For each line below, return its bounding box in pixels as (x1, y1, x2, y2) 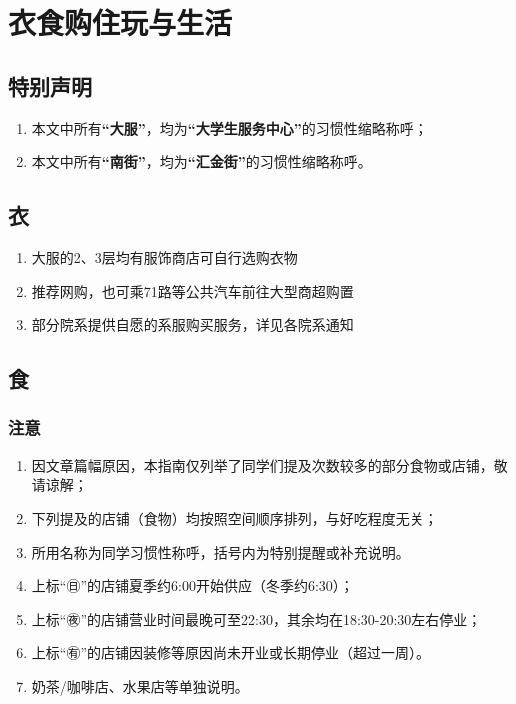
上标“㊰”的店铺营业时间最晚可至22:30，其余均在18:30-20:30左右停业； (31, 608, 482, 629)
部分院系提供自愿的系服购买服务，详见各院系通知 (31, 314, 354, 335)
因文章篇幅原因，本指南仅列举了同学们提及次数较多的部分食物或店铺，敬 (31, 454, 508, 475)
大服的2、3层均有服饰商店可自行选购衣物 (31, 246, 298, 267)
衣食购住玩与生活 (8, 2, 233, 43)
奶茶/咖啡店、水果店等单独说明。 (31, 675, 249, 696)
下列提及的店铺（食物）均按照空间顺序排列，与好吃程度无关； (31, 507, 438, 528)
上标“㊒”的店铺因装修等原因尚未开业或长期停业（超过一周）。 (31, 642, 431, 663)
